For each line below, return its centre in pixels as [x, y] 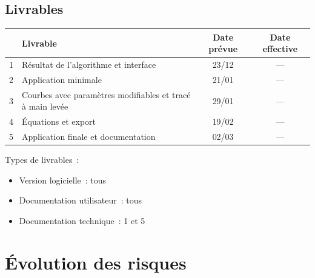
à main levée [45, 106]
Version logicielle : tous [63, 180]
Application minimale [62, 79]
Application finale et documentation [89, 137]
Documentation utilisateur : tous [81, 200]
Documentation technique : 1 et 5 [82, 220]
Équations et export [59, 121]
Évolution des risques [96, 262]
